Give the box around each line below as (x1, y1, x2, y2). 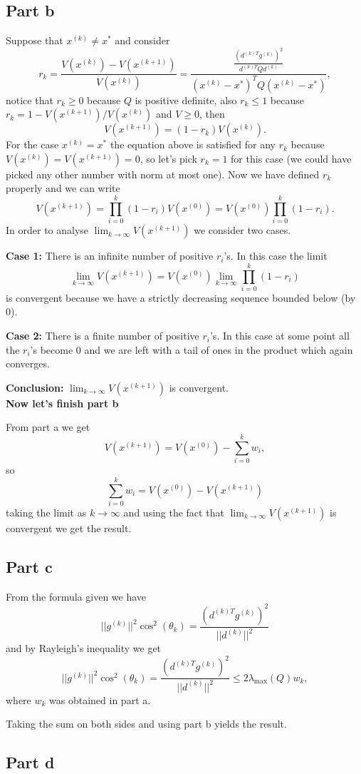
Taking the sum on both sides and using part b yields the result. (6, 716, 287, 731)
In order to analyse (6, 223, 89, 238)
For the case (6, 137, 59, 152)
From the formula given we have (6, 589, 147, 604)
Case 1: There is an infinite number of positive (6, 248, 214, 263)
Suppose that (6, 33, 63, 48)
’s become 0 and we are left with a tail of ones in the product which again (30, 342, 353, 357)
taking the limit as (6, 504, 87, 519)
